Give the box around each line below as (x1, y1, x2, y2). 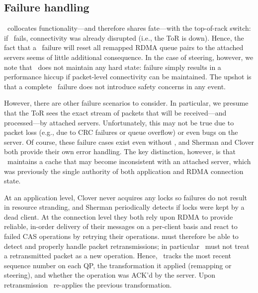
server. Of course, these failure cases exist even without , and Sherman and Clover (4, 136, 255, 147)
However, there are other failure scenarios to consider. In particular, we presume (4, 98, 249, 108)
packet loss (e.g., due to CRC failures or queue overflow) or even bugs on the (4, 127, 238, 137)
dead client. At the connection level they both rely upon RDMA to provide (4, 211, 233, 222)
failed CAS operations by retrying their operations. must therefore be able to (4, 231, 239, 241)
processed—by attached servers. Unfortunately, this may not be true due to (4, 117, 234, 127)
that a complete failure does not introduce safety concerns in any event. (4, 81, 226, 91)
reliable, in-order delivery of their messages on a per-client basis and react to (4, 221, 238, 232)
